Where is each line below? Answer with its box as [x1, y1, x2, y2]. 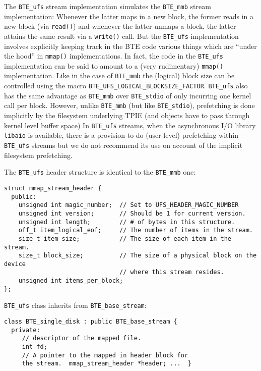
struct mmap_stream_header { [4, 184, 102, 192]
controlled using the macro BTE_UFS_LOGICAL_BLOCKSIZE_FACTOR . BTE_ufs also [4, 80, 248, 91]
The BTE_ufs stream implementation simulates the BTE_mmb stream [4, 1, 211, 11]
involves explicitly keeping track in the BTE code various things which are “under [4, 40, 257, 51]
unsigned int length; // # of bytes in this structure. [18, 218, 235, 226]
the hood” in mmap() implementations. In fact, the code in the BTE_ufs [4, 50, 223, 61]
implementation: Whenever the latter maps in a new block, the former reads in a [4, 11, 253, 21]
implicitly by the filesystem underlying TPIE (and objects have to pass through [4, 110, 250, 121]
